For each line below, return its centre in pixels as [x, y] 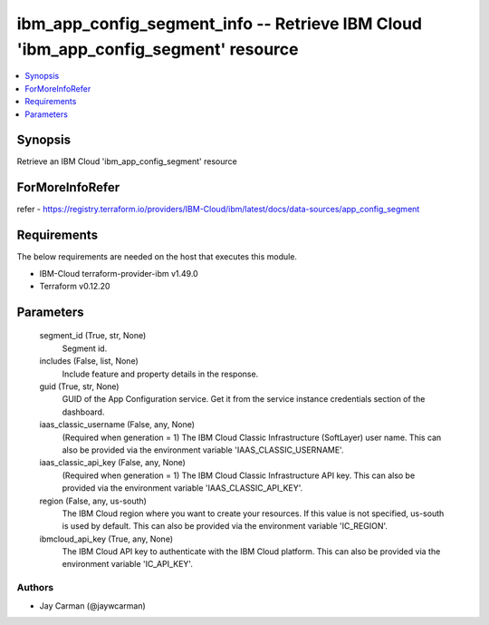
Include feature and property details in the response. [160, 374]
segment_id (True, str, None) [93, 336]
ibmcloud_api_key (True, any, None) [106, 539]
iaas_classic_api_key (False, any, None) [112, 463]
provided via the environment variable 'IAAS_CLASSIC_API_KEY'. [182, 488]
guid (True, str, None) [79, 386]
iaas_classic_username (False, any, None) [117, 425]
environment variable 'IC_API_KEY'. [128, 564]
